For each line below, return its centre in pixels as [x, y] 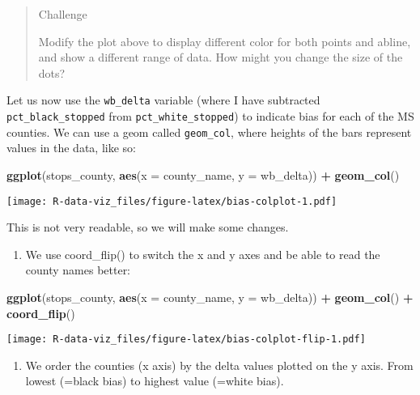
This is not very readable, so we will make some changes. [148, 227]
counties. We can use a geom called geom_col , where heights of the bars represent [209, 132]
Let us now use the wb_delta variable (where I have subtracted [163, 100]
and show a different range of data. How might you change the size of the [221, 57]
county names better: [78, 270]
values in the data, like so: [71, 148]
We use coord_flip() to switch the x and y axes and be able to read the [203, 254]
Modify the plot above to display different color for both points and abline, [225, 41]
